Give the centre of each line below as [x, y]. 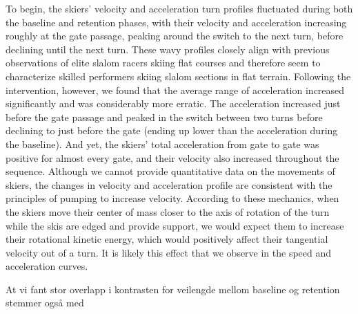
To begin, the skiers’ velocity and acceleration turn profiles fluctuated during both [179, 8]
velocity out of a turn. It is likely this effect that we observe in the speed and [169, 252]
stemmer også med [45, 303]
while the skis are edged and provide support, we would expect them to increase [175, 225]
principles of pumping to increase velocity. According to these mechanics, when [172, 198]
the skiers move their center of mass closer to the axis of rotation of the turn [168, 211]
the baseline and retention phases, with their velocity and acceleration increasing [176, 22]
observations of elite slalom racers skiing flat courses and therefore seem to [163, 63]
